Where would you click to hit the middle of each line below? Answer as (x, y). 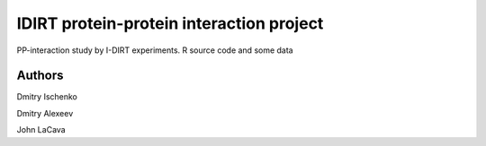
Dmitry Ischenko (47, 97)
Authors (40, 76)
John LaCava (41, 130)
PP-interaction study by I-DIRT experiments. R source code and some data (155, 50)
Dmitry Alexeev (45, 113)
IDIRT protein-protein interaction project (170, 23)
